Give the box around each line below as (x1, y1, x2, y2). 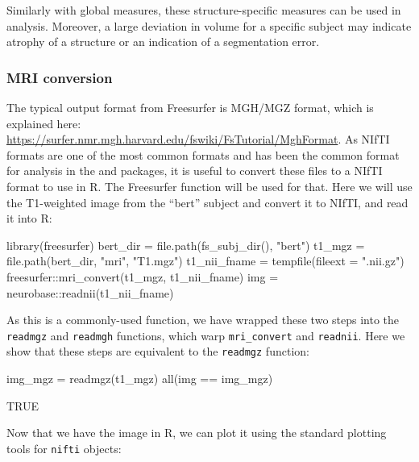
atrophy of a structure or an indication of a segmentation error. (6, 33, 320, 50)
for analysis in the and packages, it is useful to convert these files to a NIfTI (6, 162, 383, 179)
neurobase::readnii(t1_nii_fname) (6, 284, 174, 301)
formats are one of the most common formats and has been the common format (6, 146, 400, 163)
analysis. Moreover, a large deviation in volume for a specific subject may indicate (6, 17, 412, 34)
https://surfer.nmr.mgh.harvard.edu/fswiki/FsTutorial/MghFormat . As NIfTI (6, 131, 390, 148)
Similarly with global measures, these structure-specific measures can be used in (6, 2, 401, 18)
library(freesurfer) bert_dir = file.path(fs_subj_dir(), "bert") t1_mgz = (6, 236, 365, 253)
